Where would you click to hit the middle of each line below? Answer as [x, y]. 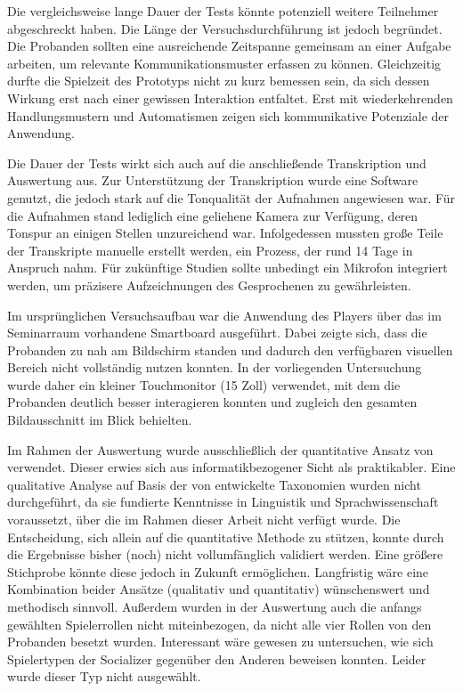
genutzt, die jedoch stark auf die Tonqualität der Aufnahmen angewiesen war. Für [231, 197]
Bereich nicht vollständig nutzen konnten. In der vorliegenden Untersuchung [215, 367]
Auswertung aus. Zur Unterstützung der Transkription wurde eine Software [213, 180]
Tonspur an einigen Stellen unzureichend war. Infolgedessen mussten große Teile [225, 233]
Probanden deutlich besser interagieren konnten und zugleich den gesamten [212, 402]
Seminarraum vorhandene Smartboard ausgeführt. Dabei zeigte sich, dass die [217, 333]
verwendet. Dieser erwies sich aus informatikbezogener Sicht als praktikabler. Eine [231, 467]
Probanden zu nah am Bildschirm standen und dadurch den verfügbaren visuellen [230, 350]
